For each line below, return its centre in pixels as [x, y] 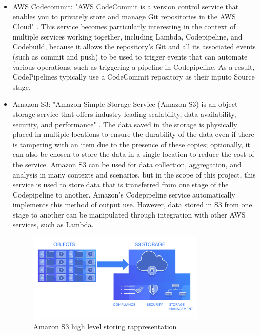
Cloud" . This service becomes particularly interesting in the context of [124, 26]
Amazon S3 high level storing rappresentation [105, 326]
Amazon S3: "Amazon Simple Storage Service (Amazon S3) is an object [125, 104]
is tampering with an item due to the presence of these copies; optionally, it [131, 144]
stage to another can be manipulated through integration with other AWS [129, 214]
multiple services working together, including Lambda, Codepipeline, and [127, 36]
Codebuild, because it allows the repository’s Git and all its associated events [134, 46]
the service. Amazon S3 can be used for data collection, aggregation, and [127, 164]
